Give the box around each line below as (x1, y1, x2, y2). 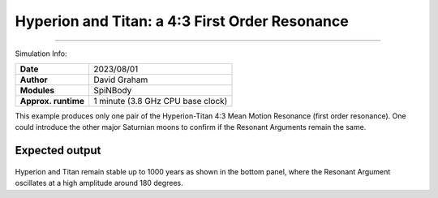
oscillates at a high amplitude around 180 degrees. (15, 179, 183, 188)
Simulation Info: (15, 49, 67, 58)
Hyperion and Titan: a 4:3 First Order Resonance (15, 12, 349, 30)
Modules (19, 84, 55, 96)
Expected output (15, 144, 101, 157)
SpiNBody (93, 84, 132, 96)
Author (19, 74, 48, 85)
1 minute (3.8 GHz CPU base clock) (93, 95, 228, 106)
